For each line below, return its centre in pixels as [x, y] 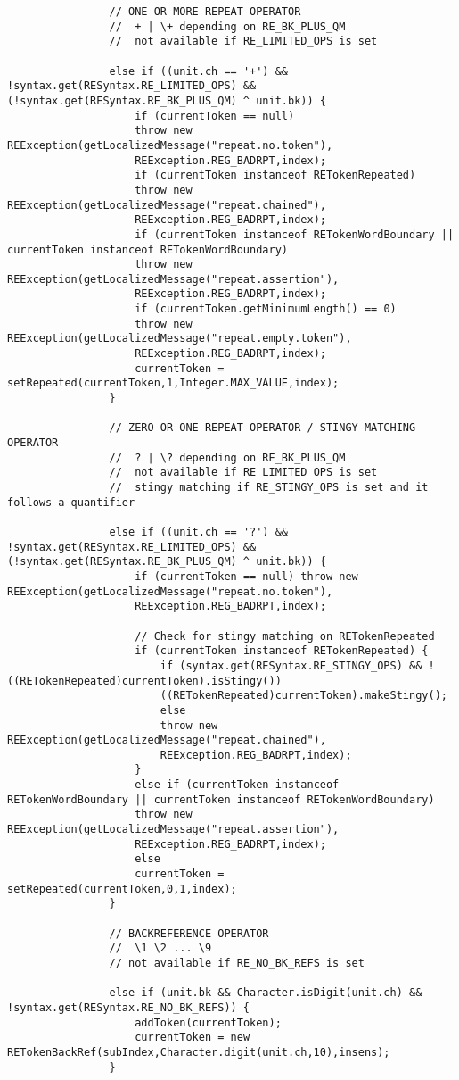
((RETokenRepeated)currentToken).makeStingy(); [303, 696]
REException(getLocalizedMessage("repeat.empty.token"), [180, 339]
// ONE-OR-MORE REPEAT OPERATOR [205, 12]
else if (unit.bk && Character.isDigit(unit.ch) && [266, 993]
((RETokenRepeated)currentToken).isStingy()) [144, 681]
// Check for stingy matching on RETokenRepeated [285, 636]
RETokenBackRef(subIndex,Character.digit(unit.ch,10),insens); [199, 1052]
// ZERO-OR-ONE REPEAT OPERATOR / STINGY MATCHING [262, 428]
